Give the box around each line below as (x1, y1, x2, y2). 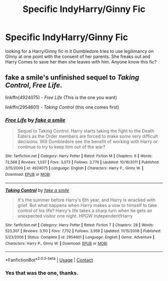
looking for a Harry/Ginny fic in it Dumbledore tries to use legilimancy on (5, 48, 154, 54)
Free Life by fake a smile (5, 116, 66, 123)
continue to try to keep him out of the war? (17, 144, 105, 150)
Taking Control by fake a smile (5, 187, 69, 193)
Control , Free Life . (5, 81, 62, 89)
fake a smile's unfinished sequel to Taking (5, 73, 139, 82)
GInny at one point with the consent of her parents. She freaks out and (5, 53, 150, 59)
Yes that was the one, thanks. (5, 269, 78, 276)
